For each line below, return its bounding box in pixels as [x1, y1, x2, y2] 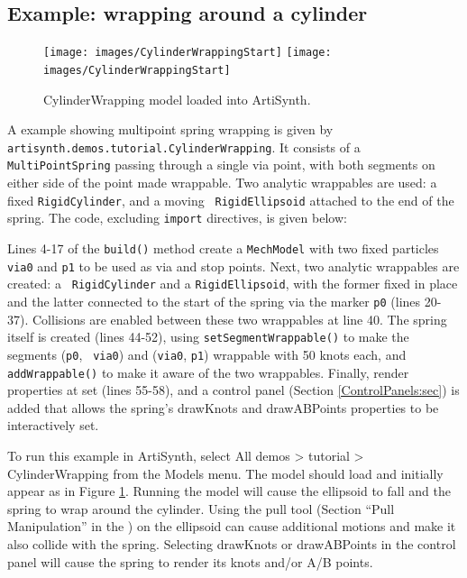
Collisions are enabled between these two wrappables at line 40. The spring [32, 309, 447, 328]
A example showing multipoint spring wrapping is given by [7, 120, 334, 139]
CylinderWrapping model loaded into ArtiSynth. [43, 89, 311, 108]
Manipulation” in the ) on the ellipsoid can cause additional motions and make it [7, 517, 456, 536]
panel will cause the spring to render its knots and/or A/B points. [7, 552, 373, 571]
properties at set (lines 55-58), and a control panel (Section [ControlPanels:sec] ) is [7, 381, 460, 399]
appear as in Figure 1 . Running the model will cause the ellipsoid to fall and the [7, 482, 451, 500]
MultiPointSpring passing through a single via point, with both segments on [7, 155, 435, 174]
